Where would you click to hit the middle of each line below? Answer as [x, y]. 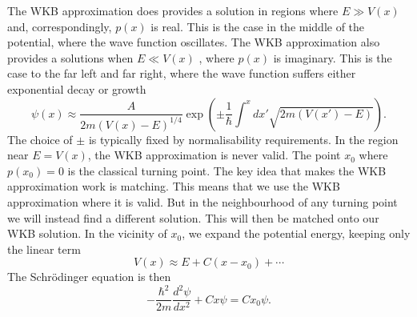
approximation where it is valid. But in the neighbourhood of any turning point [202, 201]
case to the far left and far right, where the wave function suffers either [182, 73]
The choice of [40, 139]
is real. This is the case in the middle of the [258, 26]
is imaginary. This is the [333, 57]
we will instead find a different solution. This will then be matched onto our [193, 217]
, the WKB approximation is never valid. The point [214, 155]
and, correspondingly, [60, 26]
